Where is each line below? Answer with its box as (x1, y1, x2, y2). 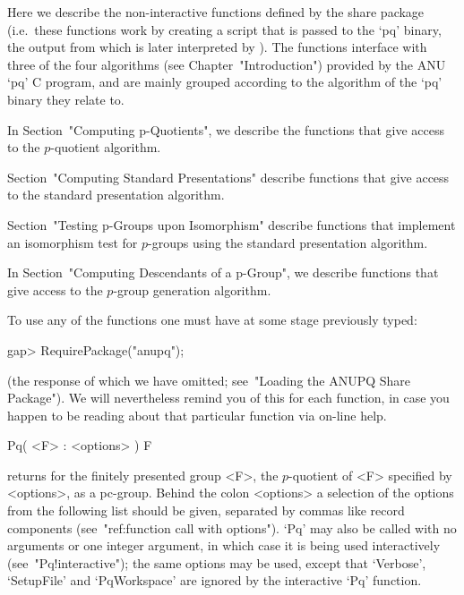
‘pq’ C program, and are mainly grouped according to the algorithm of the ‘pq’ (7, 72, 443, 91)
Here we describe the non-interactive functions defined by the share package (7, 3, 425, 21)
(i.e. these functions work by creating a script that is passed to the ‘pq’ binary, (7, 20, 442, 38)
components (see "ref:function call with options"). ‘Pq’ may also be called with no (7, 518, 457, 537)
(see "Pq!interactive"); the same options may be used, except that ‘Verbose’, (7, 553, 426, 572)
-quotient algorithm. (50, 138, 161, 157)
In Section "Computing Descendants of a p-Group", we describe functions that (7, 263, 439, 282)
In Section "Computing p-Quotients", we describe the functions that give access (7, 120, 445, 139)
